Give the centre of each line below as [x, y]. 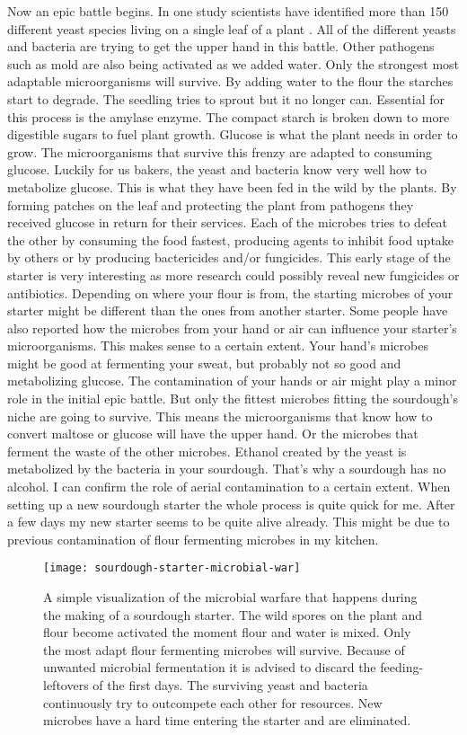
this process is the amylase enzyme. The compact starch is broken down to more [229, 116]
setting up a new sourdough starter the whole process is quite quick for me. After [231, 504]
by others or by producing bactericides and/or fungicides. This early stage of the [229, 257]
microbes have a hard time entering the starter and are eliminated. [227, 720]
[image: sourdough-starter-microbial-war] [172, 568]
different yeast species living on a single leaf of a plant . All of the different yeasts [232, 28]
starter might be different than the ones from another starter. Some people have [228, 310]
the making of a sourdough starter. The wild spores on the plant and [233, 614]
